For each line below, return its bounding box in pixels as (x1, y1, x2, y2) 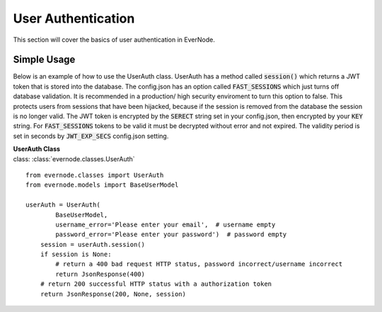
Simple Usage (13, 54, 76, 66)
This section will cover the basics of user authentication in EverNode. (13, 35, 215, 44)
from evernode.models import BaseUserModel (25, 181, 179, 189)
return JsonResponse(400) (55, 270, 145, 278)
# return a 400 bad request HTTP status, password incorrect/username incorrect (55, 260, 343, 268)
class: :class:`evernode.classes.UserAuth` (13, 154, 135, 163)
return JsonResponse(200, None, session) (40, 290, 187, 298)
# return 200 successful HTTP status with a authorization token (40, 280, 272, 288)
